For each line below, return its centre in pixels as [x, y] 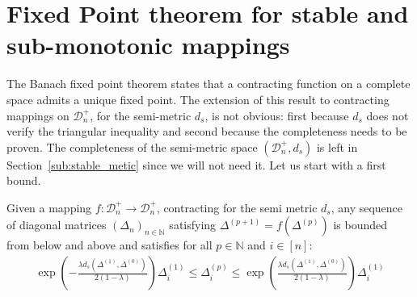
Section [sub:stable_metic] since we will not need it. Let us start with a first [196, 164]
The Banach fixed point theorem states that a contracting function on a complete [208, 84]
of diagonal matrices [57, 225]
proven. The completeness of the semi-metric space [132, 146]
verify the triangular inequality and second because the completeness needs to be [207, 131]
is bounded [360, 225]
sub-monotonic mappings [148, 45]
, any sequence [367, 207]
